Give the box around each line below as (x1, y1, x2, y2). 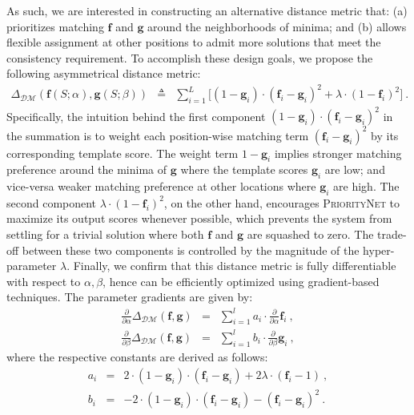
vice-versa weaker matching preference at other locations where (6, 178, 316, 195)
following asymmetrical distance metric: (6, 65, 201, 82)
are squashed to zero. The (247, 226, 374, 243)
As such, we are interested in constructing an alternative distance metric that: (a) (6, 2, 408, 18)
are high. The (333, 178, 400, 195)
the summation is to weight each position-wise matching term (6, 127, 309, 143)
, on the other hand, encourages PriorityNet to (163, 194, 400, 211)
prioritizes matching (6, 18, 104, 34)
